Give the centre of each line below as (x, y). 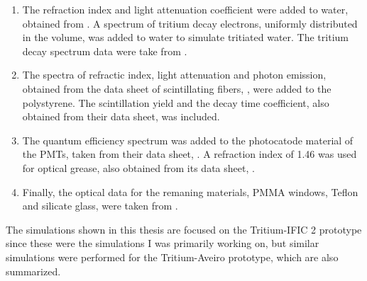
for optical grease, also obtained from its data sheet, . (138, 167)
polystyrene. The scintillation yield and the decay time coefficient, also (176, 102)
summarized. (33, 271)
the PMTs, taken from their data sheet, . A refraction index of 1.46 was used (190, 154)
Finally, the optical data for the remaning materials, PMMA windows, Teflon (190, 191)
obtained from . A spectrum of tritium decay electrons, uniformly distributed (190, 23)
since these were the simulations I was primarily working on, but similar (163, 243)
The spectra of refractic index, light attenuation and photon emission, (174, 75)
